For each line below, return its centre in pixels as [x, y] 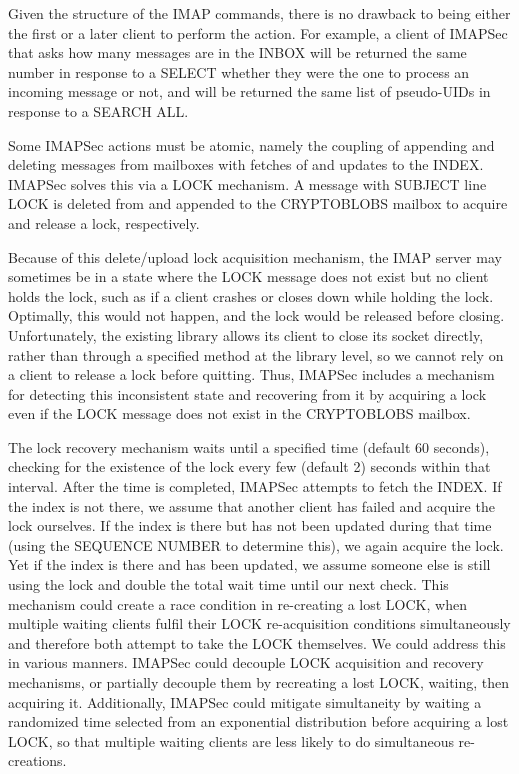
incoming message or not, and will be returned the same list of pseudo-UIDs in [249, 91]
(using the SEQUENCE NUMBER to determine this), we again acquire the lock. [256, 544]
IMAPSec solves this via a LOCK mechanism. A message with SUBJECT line [247, 183]
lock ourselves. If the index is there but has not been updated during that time [250, 525]
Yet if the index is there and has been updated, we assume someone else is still [249, 564]
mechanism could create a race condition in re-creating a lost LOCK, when [237, 603]
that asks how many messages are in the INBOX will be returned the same [237, 52]
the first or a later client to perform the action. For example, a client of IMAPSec [258, 32]
